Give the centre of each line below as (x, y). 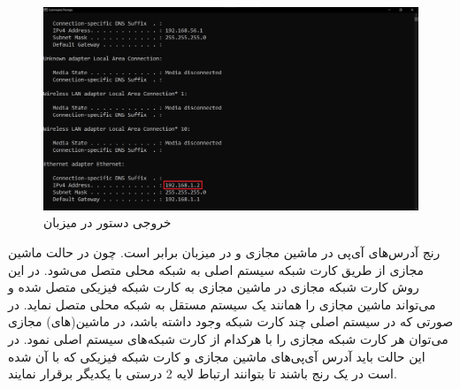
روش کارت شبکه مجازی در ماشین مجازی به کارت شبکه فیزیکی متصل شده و (214, 287)
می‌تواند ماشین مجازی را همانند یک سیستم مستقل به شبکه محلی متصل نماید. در (222, 304)
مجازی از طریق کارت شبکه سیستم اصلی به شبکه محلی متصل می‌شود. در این (216, 269)
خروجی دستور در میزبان (107, 222)
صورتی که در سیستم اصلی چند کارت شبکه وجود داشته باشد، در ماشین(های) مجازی (231, 321)
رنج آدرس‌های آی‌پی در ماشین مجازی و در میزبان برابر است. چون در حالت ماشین (224, 252)
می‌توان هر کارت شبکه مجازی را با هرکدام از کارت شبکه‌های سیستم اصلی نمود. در (228, 338)
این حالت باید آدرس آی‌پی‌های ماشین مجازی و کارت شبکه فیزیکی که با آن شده (217, 356)
